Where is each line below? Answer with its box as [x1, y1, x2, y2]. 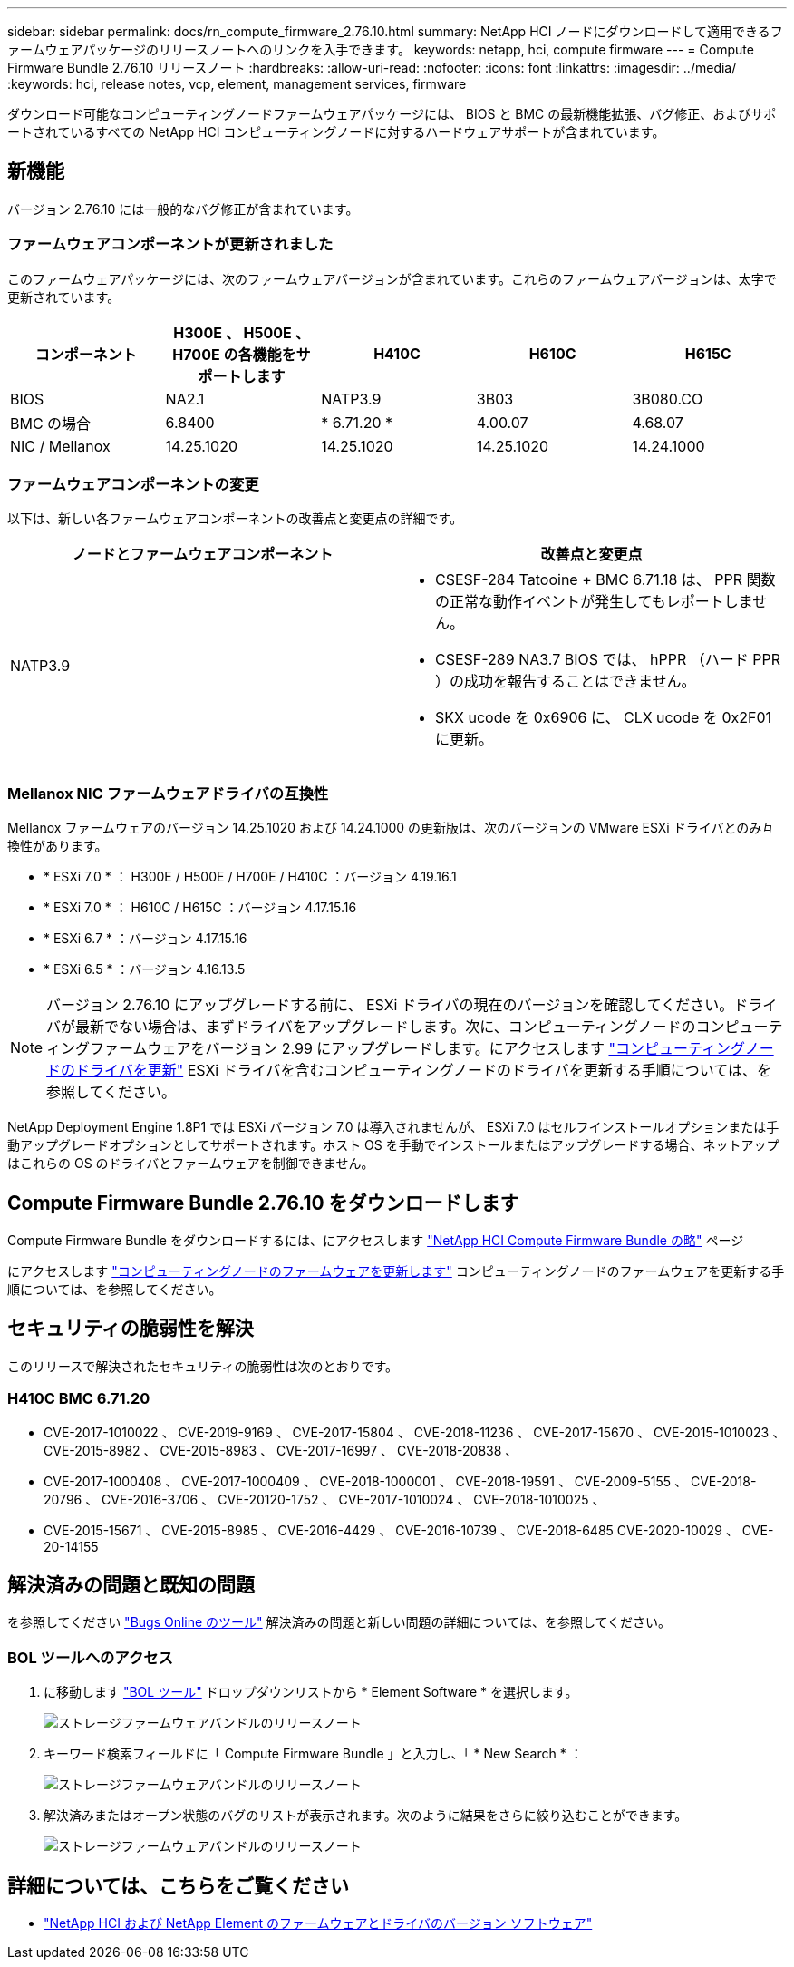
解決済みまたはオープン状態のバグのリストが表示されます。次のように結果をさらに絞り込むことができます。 [44, 1807, 688, 1824]
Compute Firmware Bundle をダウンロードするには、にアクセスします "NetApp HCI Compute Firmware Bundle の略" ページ [7, 1232, 744, 1248]
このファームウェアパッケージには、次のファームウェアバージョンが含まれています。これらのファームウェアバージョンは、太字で [7, 270, 777, 287]
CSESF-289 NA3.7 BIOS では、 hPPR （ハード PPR [435, 650, 780, 669]
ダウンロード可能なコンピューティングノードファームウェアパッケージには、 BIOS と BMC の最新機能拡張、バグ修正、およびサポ [7, 106, 777, 122]
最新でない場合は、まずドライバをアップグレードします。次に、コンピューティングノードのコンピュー [75, 1018, 769, 1037]
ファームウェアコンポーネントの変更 [7, 474, 259, 493]
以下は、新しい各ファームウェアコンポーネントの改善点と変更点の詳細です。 [7, 511, 463, 527]
